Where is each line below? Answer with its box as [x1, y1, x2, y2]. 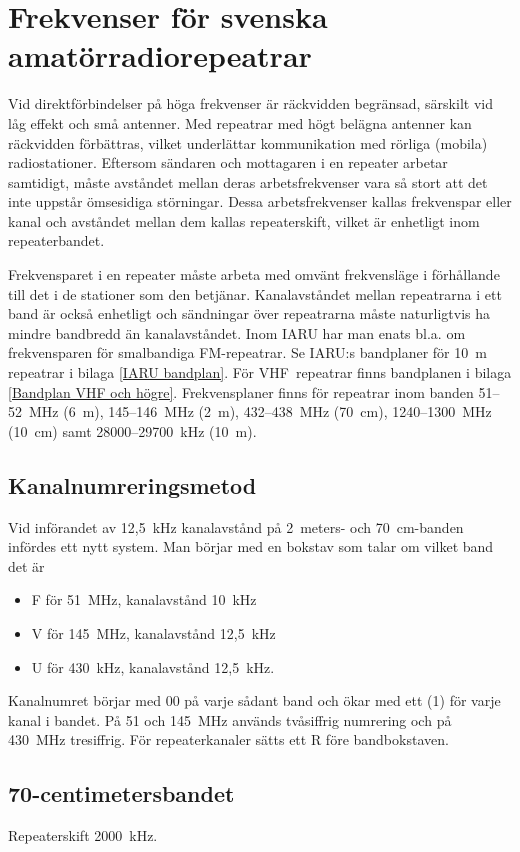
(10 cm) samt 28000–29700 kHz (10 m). [8, 420, 257, 441]
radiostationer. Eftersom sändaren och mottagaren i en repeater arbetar [8, 152, 448, 173]
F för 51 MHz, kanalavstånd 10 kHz [31, 589, 257, 610]
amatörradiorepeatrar [8, 35, 312, 76]
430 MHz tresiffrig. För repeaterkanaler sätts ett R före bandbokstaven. [8, 729, 449, 750]
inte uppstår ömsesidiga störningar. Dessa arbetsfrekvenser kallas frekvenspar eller [8, 191, 512, 212]
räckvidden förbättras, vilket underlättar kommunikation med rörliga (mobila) [8, 132, 488, 153]
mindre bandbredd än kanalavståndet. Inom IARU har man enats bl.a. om [8, 322, 466, 343]
